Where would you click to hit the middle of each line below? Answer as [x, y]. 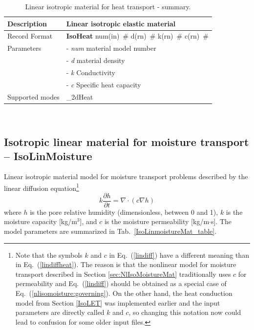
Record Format [30, 36]
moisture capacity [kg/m [41, 221]
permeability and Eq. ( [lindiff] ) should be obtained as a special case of [121, 283]
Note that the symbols [49, 255]
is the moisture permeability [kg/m [157, 221]
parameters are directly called [60, 312]
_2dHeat [80, 96]
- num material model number [111, 48]
